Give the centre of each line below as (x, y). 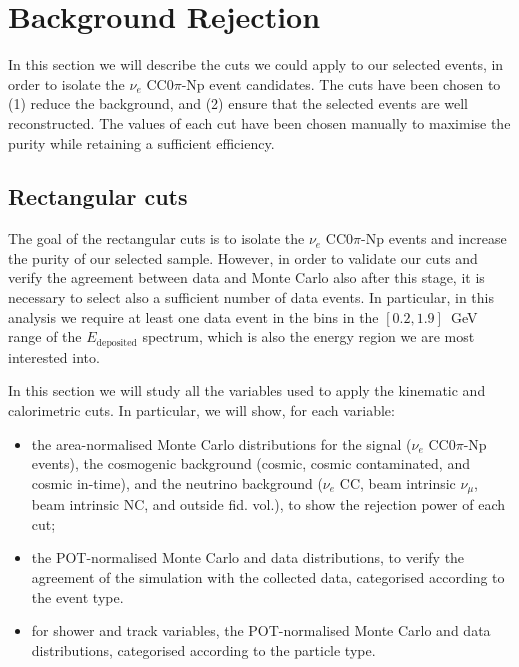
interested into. (54, 356)
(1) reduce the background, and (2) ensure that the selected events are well (238, 103)
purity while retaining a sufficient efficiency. (141, 142)
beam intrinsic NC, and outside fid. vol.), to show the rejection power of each (268, 504)
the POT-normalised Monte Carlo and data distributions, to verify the (248, 557)
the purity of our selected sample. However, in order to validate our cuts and (243, 257)
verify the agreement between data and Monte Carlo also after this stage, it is (246, 277)
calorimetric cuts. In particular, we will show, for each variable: (201, 409)
